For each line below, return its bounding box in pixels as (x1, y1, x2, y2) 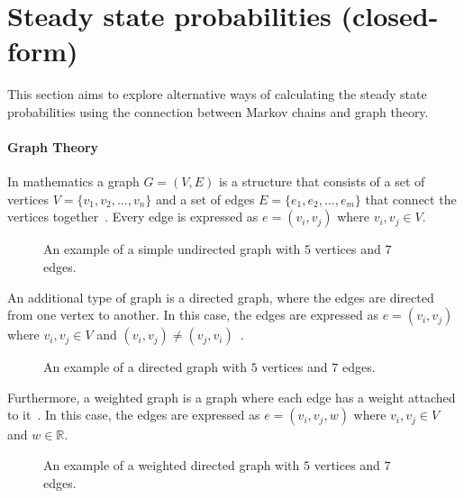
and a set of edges (156, 189, 255, 208)
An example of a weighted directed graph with (43, 456, 300, 475)
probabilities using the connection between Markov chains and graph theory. (7, 102, 429, 121)
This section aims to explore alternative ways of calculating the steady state (7, 85, 427, 104)
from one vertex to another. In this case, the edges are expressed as (7, 305, 379, 324)
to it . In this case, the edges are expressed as (7, 405, 260, 424)
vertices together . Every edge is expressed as (7, 207, 259, 226)
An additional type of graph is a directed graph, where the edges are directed (7, 287, 434, 306)
